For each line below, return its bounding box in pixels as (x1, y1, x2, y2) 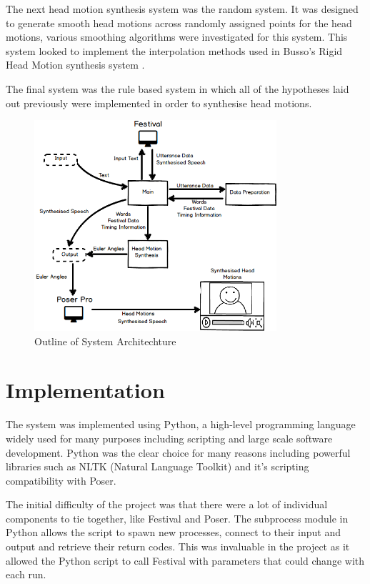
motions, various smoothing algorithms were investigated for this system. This (6, 29, 348, 44)
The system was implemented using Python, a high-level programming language (6, 417, 356, 432)
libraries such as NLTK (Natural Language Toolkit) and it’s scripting (6, 459, 309, 474)
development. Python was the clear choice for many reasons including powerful (6, 445, 351, 460)
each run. (6, 567, 46, 582)
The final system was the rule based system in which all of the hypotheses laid (6, 81, 349, 96)
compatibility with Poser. (6, 472, 116, 488)
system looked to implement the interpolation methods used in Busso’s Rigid (6, 43, 343, 58)
